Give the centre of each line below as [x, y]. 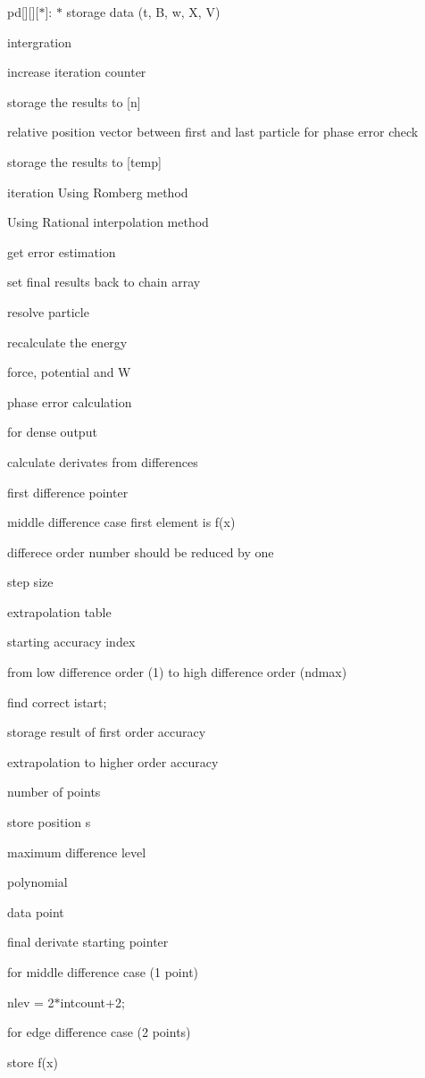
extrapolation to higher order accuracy [113, 761]
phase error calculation [70, 401]
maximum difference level [77, 852]
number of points [54, 792]
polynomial [37, 882]
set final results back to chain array [104, 282]
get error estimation [62, 251]
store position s [49, 822]
